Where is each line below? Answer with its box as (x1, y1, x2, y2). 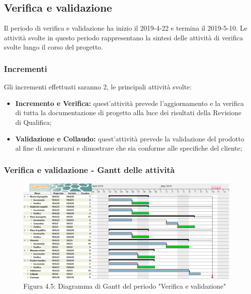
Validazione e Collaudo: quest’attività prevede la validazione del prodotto (15, 133, 244, 143)
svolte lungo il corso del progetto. (4, 42, 103, 52)
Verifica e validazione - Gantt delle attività (4, 163, 175, 175)
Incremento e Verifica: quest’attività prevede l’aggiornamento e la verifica (15, 98, 244, 108)
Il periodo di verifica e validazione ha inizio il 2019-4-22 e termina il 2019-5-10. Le (4, 23, 248, 33)
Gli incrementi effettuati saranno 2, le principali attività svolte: (4, 82, 192, 92)
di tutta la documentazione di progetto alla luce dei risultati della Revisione (15, 107, 241, 118)
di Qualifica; (15, 117, 52, 127)
